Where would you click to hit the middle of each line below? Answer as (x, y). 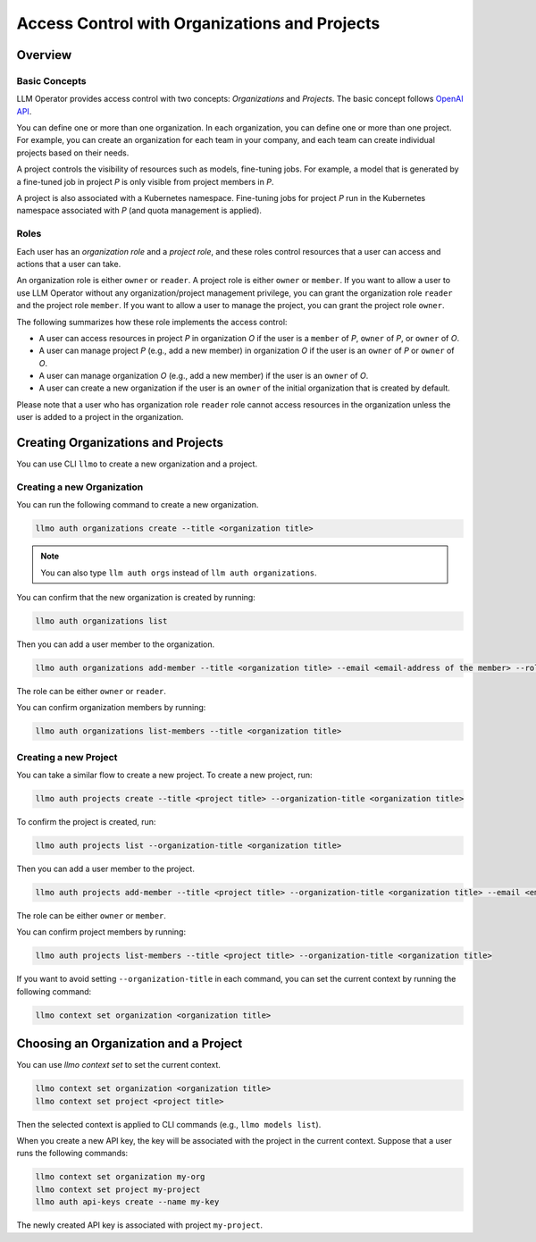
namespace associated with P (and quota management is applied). (139, 211)
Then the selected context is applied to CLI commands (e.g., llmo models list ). (169, 1124)
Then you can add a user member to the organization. (116, 644)
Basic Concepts (51, 80)
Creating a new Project (67, 757)
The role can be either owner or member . (92, 916)
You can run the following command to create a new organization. (138, 505)
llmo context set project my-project (118, 1189)
